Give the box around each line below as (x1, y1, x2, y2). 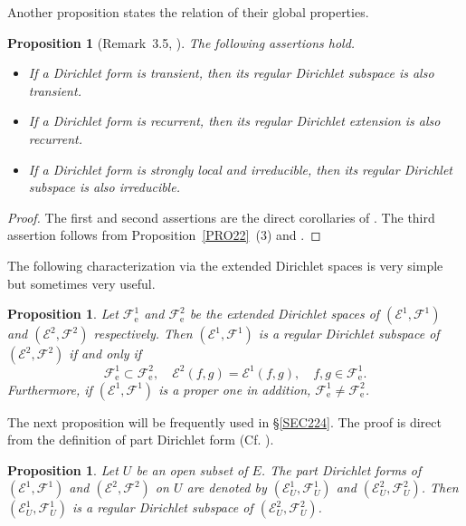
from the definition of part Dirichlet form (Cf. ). (7, 430, 274, 449)
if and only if (69, 344, 142, 363)
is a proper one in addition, (158, 379, 311, 398)
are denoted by (186, 478, 267, 497)
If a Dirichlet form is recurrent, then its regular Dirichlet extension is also (28, 111, 441, 130)
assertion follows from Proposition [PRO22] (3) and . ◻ (7, 225, 321, 244)
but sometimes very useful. (7, 273, 156, 292)
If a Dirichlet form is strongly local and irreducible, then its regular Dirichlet (28, 159, 452, 178)
